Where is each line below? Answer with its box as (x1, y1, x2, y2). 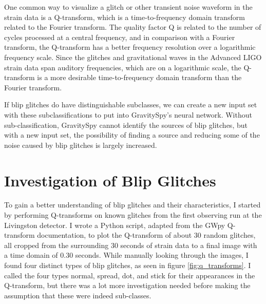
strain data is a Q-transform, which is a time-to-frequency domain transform (4, 11, 245, 22)
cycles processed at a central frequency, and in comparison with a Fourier (4, 31, 235, 42)
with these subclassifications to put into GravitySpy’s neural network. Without (4, 109, 252, 120)
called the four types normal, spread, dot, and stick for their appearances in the (4, 270, 255, 280)
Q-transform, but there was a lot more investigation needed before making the (4, 280, 251, 291)
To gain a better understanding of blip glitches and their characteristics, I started (4, 199, 261, 210)
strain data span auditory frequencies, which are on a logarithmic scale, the (4, 62, 241, 72)
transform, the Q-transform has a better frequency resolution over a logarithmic (4, 42, 256, 52)
